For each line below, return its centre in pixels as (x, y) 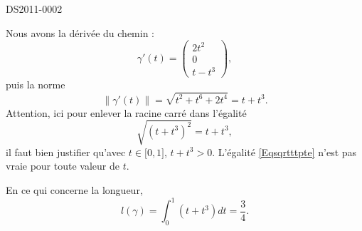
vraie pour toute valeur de (63, 166)
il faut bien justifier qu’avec (66, 152)
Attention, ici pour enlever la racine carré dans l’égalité (126, 112)
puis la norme (36, 84)
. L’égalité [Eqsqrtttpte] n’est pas (284, 152)
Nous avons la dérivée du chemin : (80, 32)
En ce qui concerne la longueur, (74, 189)
